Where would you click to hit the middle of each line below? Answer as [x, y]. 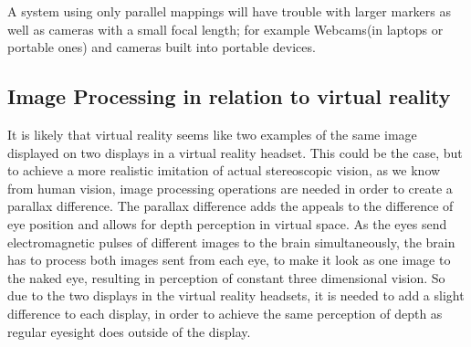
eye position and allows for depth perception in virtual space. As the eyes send [227, 223]
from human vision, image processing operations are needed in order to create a [230, 188]
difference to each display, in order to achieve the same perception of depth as [225, 313]
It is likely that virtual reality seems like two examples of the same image [212, 134]
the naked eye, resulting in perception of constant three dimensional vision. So [226, 277]
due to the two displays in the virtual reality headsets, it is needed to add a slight [236, 295]
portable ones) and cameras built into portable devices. [162, 47]
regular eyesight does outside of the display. [129, 331]
